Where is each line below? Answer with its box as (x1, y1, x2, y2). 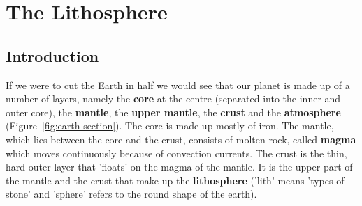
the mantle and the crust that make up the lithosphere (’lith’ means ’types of (6, 173, 345, 187)
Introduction (6, 45, 99, 66)
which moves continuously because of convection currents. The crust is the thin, (6, 145, 347, 160)
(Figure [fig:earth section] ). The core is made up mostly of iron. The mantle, (6, 118, 334, 133)
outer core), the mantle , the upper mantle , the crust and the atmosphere (6, 104, 341, 119)
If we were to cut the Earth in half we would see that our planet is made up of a (6, 77, 350, 92)
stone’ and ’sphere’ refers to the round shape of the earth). (6, 187, 257, 201)
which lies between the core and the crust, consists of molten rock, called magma (6, 132, 356, 146)
